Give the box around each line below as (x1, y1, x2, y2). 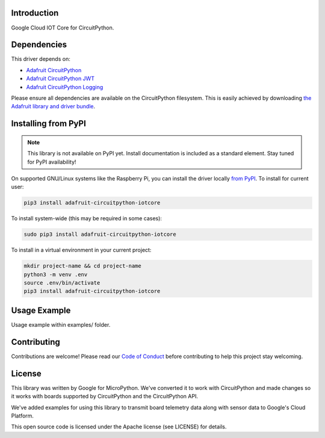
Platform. (11, 412, 34, 419)
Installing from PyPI (11, 119, 87, 129)
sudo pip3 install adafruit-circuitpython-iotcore (23, 231, 177, 238)
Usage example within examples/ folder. (11, 321, 111, 328)
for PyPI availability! (27, 158, 76, 165)
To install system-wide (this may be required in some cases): (11, 215, 162, 222)
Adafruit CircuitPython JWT (26, 75, 94, 82)
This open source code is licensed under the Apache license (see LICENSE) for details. (11, 423, 227, 430)
